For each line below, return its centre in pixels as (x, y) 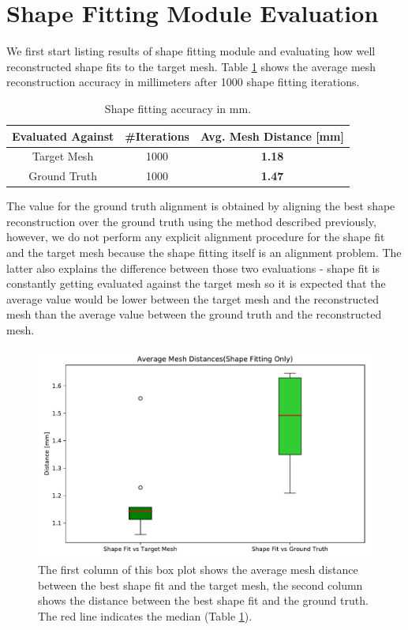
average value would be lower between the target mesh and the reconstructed (193, 298)
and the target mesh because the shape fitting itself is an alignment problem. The (204, 253)
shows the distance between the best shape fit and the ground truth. (203, 600)
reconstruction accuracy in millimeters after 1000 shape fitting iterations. (183, 82)
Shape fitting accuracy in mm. (178, 108)
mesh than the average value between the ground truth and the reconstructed (194, 314)
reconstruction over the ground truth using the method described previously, (191, 221)
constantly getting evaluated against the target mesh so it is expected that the (196, 283)
